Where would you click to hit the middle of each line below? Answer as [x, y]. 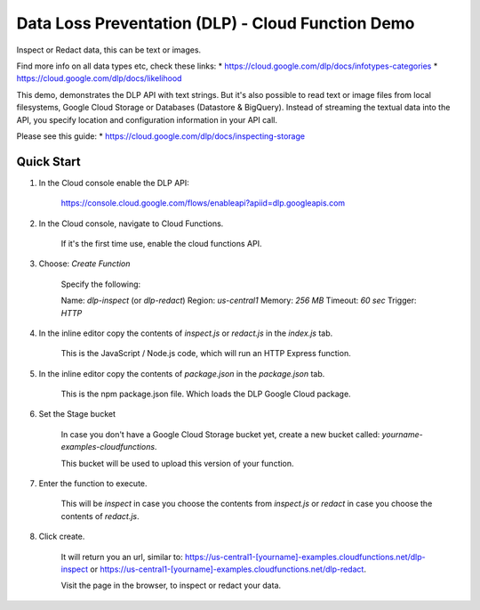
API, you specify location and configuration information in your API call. [147, 119]
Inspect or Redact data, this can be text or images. [109, 50]
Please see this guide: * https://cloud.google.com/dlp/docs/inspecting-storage [161, 136]
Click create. [62, 537]
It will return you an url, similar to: [122, 557]
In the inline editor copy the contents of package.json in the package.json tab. [182, 373]
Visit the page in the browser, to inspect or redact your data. [171, 586]
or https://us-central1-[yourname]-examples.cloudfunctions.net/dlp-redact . [228, 569]
